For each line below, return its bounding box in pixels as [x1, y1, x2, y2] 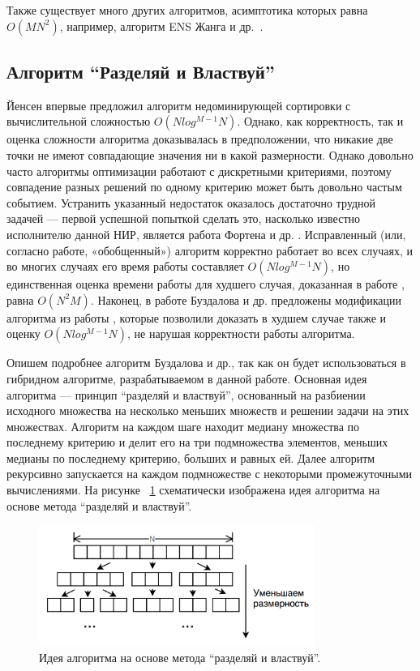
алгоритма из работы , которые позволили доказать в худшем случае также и [6, 309, 387, 326]
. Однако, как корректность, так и [237, 113, 404, 130]
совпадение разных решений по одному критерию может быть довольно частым [6, 178, 402, 195]
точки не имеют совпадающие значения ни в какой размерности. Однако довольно [6, 146, 414, 163]
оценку [6, 325, 41, 342]
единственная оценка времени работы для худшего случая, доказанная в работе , [6, 276, 405, 293]
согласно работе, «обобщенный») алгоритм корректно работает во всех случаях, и [6, 241, 414, 259]
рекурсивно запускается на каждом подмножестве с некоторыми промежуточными [6, 465, 413, 482]
